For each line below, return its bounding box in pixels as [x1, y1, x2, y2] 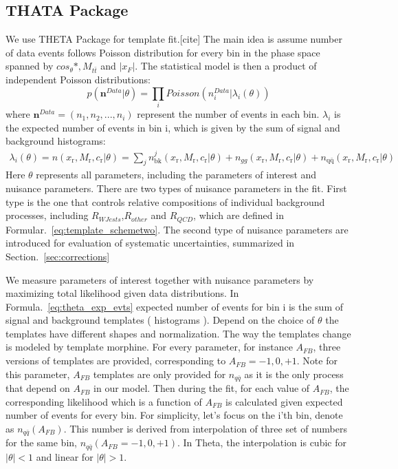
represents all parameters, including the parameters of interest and [36, 167, 317, 182]
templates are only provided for [93, 366, 226, 381]
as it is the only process [244, 366, 344, 381]
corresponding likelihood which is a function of [5, 394, 202, 408]
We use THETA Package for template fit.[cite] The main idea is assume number [5, 32, 342, 46]
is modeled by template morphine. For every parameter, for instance [5, 340, 293, 354]
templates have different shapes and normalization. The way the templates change [5, 326, 351, 340]
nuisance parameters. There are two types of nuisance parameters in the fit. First [5, 181, 347, 196]
